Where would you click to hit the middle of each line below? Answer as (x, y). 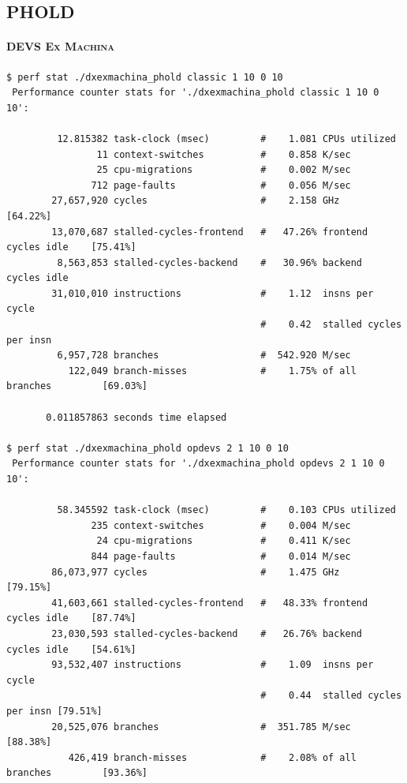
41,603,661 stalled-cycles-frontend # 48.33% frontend (210, 603)
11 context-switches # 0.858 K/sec (224, 154)
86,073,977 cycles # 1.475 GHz (196, 572)
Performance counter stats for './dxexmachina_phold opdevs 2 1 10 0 (198, 464)
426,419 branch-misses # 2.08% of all (212, 757)
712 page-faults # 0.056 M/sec (221, 185)
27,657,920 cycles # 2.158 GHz (196, 201)
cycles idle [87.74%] (71, 618)
